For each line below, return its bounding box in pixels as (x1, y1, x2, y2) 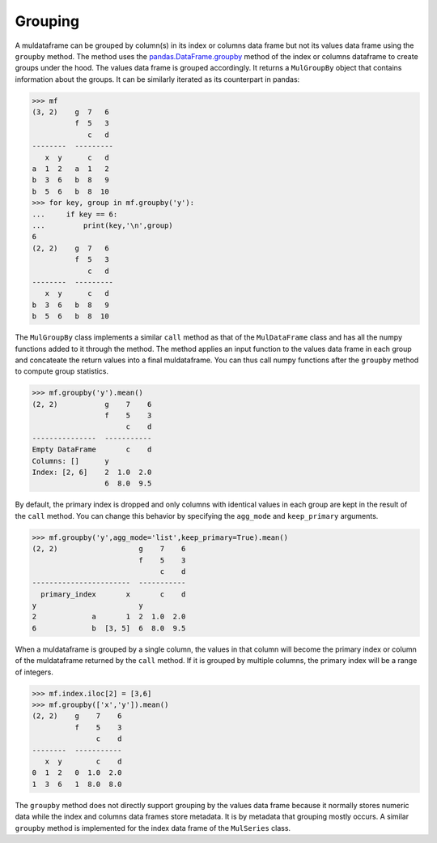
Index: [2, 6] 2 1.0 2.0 (32, 468, 152, 477)
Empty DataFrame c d (32, 445, 152, 454)
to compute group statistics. (15, 366, 109, 376)
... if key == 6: (32, 209, 118, 219)
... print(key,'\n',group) (32, 221, 173, 230)
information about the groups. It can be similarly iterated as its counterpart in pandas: (15, 74, 300, 84)
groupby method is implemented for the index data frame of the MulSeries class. (15, 823, 291, 832)
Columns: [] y (32, 456, 109, 465)
